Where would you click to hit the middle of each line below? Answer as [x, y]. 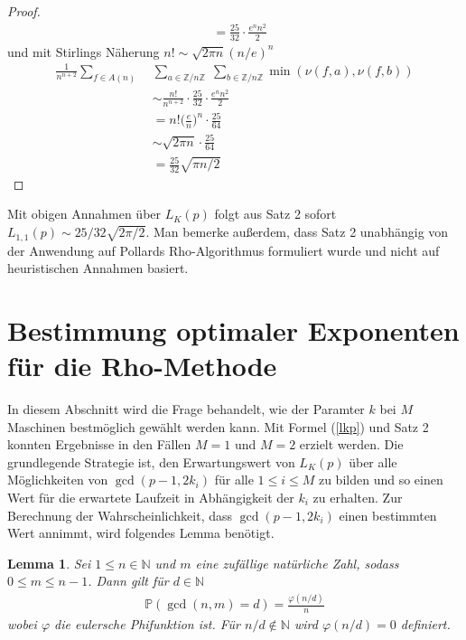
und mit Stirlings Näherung [84, 51]
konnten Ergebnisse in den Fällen [99, 444]
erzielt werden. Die [351, 444]
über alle [373, 461]
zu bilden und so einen [381, 480]
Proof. [24, 11]
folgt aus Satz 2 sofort [275, 214]
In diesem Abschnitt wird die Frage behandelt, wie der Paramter [186, 409]
